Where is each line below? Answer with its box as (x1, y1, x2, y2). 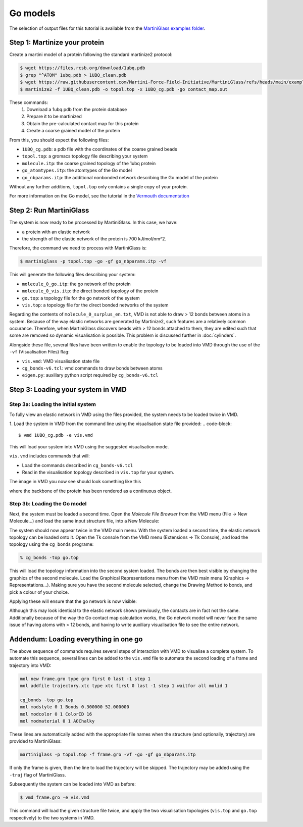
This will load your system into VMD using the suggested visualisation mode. (9, 443, 169, 449)
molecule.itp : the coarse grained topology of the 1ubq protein (22, 160, 156, 166)
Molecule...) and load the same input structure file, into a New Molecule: (9, 518, 160, 524)
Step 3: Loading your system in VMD (9, 385, 127, 394)
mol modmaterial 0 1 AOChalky (20, 718, 95, 724)
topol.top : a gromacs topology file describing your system (22, 153, 148, 159)
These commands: (9, 99, 48, 106)
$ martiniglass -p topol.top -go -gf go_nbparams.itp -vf (20, 259, 167, 265)
